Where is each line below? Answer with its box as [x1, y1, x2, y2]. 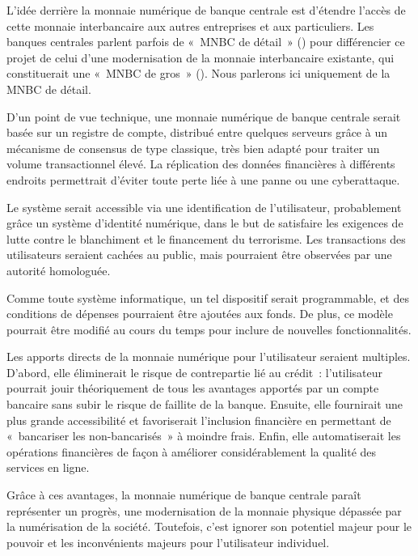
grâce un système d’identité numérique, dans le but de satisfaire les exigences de [6, 214, 403, 231]
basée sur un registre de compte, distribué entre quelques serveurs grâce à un [6, 124, 387, 141]
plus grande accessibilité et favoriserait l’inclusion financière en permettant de [6, 411, 391, 428]
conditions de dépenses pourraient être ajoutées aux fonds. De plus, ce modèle [6, 305, 393, 322]
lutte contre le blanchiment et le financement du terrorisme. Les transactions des [6, 230, 406, 247]
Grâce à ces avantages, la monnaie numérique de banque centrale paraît [6, 486, 361, 503]
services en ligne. [6, 459, 90, 476]
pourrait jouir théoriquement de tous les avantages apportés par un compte [6, 380, 379, 397]
